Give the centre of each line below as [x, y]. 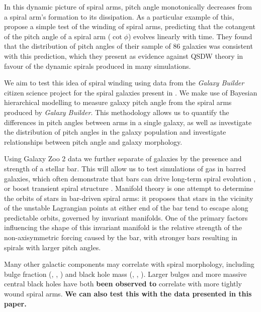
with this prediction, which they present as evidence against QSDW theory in [124, 56]
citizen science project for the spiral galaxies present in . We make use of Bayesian [131, 92]
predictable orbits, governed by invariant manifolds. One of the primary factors [126, 217]
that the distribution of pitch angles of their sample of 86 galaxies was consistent [128, 46]
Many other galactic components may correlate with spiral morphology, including [129, 264]
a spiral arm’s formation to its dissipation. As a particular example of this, [119, 16]
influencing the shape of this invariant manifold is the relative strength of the [123, 227]
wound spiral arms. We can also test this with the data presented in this [128, 294]
